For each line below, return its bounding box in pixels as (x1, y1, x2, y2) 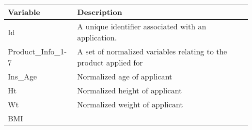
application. (77, 32, 117, 43)
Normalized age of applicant (77, 71, 173, 82)
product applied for (77, 57, 143, 68)
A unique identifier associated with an (77, 21, 206, 32)
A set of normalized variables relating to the (77, 46, 227, 57)
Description (77, 6, 122, 17)
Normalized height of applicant (77, 85, 182, 96)
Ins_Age (8, 71, 37, 82)
